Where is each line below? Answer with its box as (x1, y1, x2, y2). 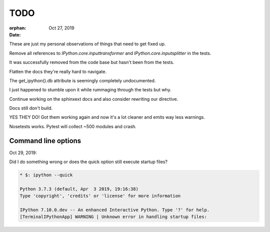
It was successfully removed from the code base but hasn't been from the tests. (9, 59, 174, 65)
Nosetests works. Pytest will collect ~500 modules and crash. (9, 123, 137, 129)
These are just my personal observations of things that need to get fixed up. (9, 41, 166, 47)
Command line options (9, 136, 81, 145)
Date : (9, 31, 21, 37)
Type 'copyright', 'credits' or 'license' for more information (19, 193, 181, 199)
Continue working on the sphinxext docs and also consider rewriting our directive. (9, 96, 178, 102)
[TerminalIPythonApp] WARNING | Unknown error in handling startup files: (19, 214, 207, 220)
